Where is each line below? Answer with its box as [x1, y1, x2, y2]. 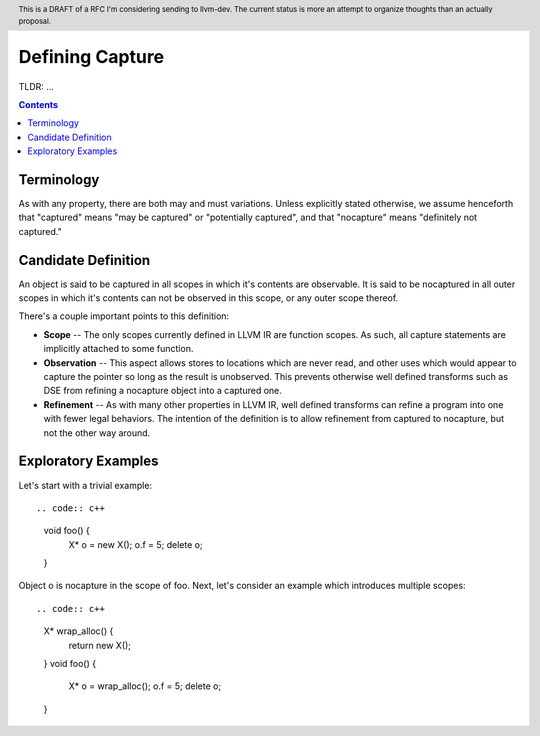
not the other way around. [43, 426, 151, 439]
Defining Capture [18, 45, 165, 68]
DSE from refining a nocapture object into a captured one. [43, 385, 282, 397]
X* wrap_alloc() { [43, 625, 114, 637]
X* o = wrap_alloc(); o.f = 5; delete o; [68, 680, 222, 692]
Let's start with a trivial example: [18, 479, 153, 491]
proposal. [18, 16, 52, 26]
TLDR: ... [18, 80, 55, 92]
